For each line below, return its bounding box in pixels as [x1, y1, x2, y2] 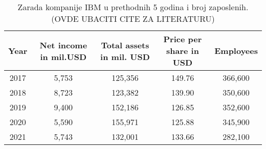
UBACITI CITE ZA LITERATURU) [81, 13, 215, 24]
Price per [163, 33, 202, 45]
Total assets [101, 39, 149, 51]
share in [166, 45, 199, 56]
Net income [39, 39, 87, 51]
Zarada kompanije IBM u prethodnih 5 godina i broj [17, 1, 207, 13]
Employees [214, 45, 258, 56]
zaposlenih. [209, 1, 249, 13]
